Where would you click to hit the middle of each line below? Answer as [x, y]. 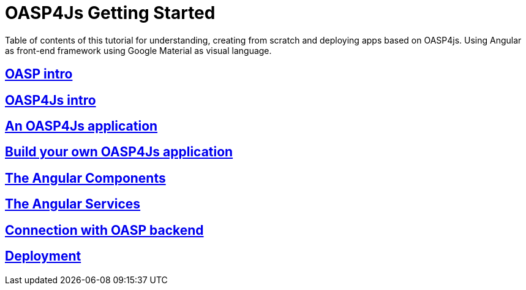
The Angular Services [73, 204]
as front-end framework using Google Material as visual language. [138, 50]
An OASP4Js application [81, 126]
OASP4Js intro [51, 100]
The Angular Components [85, 178]
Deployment [43, 256]
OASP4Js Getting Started [110, 13]
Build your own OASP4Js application [119, 152]
